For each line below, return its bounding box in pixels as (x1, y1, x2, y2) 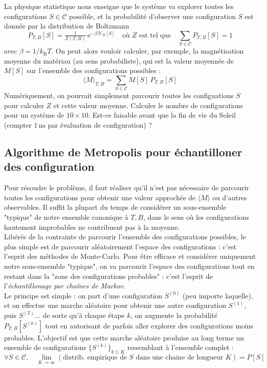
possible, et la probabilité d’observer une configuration (69, 11, 236, 21)
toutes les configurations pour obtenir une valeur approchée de (4, 192, 196, 202)
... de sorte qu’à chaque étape (35, 309, 125, 320)
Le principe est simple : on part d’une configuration (4, 290, 162, 300)
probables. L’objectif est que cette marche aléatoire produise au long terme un (4, 332, 244, 342)
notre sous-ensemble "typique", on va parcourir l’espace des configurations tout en (4, 261, 254, 271)
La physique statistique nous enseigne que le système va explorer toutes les (4, 1, 234, 11)
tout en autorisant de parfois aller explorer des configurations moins (45, 320, 253, 330)
